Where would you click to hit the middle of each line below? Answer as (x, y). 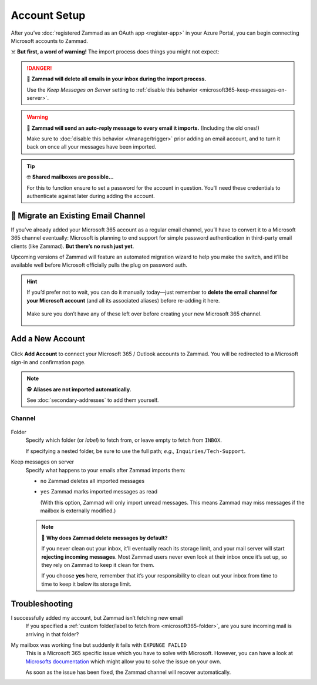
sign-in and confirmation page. (48, 362)
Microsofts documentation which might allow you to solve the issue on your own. (123, 662)
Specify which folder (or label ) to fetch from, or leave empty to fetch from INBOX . (124, 440)
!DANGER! (39, 68)
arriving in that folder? (52, 634)
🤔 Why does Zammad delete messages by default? (104, 538)
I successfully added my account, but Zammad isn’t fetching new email (97, 617)
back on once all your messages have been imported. (92, 147)
